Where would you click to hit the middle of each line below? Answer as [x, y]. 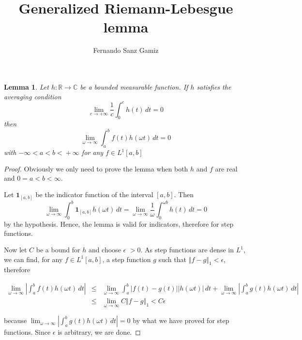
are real [226, 168]
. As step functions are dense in [187, 250]
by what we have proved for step [181, 320]
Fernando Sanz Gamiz [126, 50]
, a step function [127, 259]
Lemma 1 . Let [26, 86]
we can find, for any [33, 259]
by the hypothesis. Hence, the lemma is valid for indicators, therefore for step [119, 224]
